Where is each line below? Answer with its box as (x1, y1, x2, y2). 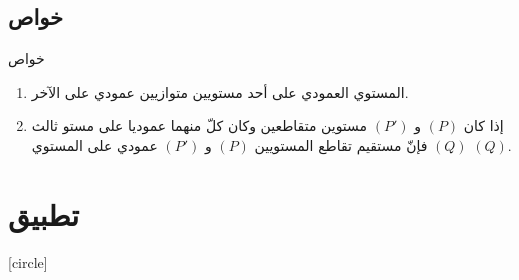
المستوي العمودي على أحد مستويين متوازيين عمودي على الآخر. (31, 81, 409, 102)
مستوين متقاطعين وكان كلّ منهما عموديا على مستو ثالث (31, 115, 368, 136)
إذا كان (463, 115, 504, 136)
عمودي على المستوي (31, 134, 158, 155)
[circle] (8, 251, 48, 272)
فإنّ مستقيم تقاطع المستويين (254, 134, 428, 155)
